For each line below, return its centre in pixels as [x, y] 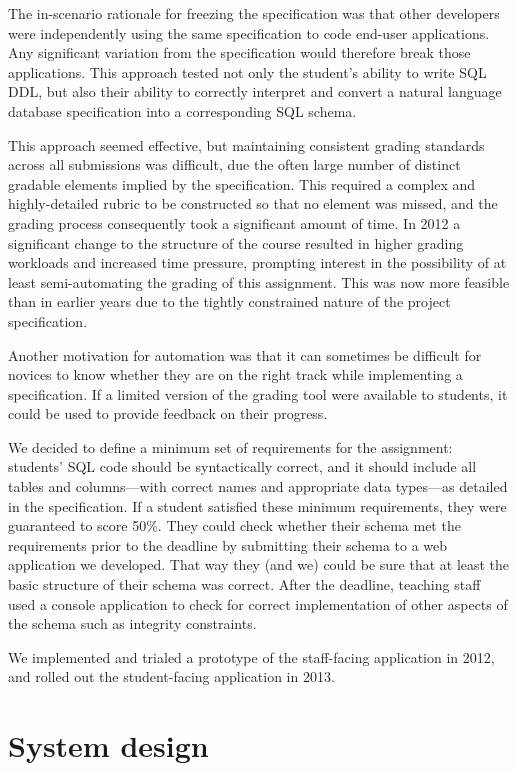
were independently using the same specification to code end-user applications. [249, 32]
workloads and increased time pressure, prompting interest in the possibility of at [257, 262]
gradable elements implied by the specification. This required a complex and [242, 183]
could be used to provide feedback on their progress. [168, 413]
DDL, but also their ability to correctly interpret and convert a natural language [255, 91]
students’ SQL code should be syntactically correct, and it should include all [242, 466]
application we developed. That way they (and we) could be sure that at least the [259, 564]
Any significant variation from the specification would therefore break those [239, 52]
